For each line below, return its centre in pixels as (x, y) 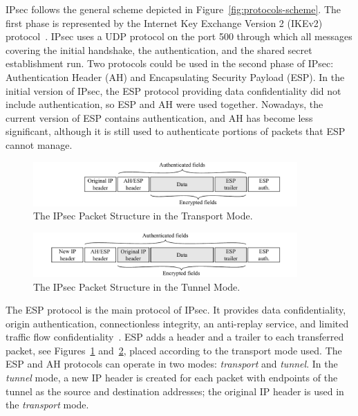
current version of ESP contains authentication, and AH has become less (159, 117)
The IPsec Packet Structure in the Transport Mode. (143, 216)
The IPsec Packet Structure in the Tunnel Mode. (137, 286)
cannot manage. (39, 144)
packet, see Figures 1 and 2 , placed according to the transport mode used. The (174, 350)
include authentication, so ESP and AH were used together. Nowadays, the (164, 104)
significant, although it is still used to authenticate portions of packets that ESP (176, 131)
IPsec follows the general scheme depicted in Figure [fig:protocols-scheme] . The (173, 9)
